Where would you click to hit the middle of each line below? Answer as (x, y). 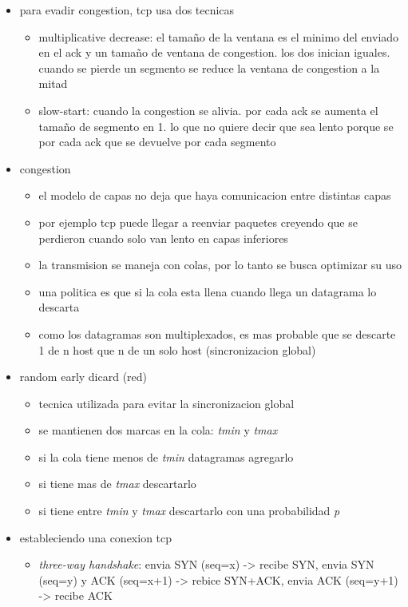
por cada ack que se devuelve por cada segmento (157, 142)
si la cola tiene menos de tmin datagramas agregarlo (166, 456)
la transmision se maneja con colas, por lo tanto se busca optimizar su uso (220, 265)
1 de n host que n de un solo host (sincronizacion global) (177, 349)
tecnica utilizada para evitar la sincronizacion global (166, 403)
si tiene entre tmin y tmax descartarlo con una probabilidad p (189, 511)
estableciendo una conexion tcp (96, 537)
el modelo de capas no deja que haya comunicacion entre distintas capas (215, 195)
